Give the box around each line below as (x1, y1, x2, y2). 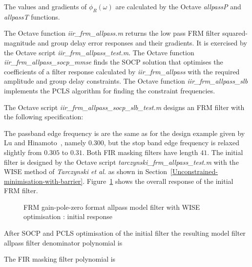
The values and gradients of (4, 1, 87, 11)
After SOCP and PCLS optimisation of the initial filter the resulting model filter (4, 228, 246, 238)
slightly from (4, 147, 42, 157)
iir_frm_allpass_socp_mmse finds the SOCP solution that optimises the (4, 57, 223, 67)
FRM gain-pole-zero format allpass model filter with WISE (23, 201, 200, 212)
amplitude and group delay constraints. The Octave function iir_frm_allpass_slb (4, 76, 248, 86)
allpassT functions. (4, 11, 60, 22)
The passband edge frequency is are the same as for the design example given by (4, 128, 245, 138)
